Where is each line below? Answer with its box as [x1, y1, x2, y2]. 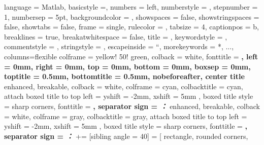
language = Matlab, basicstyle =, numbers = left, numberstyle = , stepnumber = [4, 2, 258, 12]
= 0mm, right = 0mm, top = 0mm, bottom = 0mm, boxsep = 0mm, [4, 61, 251, 71]
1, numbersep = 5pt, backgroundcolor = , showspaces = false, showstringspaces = [4, 11, 259, 22]
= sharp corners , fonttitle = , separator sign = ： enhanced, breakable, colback [4, 100, 260, 111]
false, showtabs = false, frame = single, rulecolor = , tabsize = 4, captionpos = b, [4, 21, 259, 32]
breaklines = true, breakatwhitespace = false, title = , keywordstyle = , [4, 31, 227, 42]
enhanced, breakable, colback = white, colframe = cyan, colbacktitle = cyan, [4, 81, 243, 91]
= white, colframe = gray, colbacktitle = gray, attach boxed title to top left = [4, 111, 247, 121]
